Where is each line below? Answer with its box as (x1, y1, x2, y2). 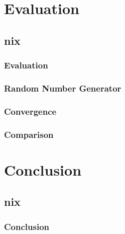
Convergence (4, 105, 57, 117)
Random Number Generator (4, 82, 121, 94)
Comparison (4, 128, 54, 140)
